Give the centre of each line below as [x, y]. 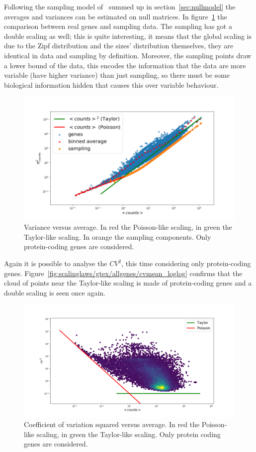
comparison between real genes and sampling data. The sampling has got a [118, 26]
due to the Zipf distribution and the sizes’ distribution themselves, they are [119, 46]
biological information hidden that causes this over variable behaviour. [111, 84]
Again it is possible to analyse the [56, 263]
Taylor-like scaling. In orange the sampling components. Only [118, 236]
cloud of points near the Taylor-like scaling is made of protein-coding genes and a [128, 283]
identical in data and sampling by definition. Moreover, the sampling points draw [128, 55]
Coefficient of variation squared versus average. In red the [112, 424]
